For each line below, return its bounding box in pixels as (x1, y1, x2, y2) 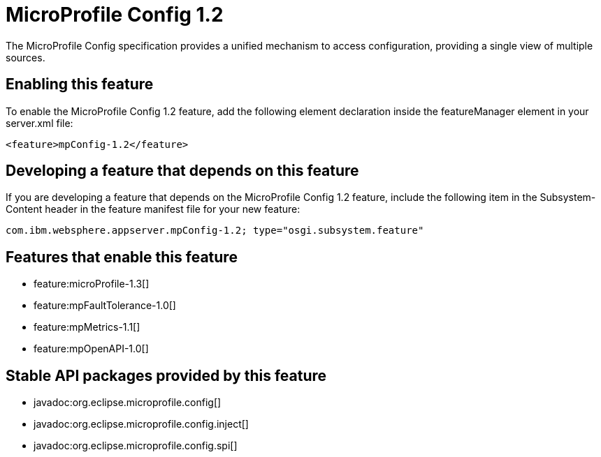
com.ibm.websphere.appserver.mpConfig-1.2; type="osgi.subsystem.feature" (6, 225, 424, 237)
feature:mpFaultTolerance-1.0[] (34, 299, 176, 312)
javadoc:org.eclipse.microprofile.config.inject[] (34, 418, 249, 430)
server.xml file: (6, 117, 73, 129)
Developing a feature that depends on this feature (6, 162, 359, 180)
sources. (6, 51, 45, 63)
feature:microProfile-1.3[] (34, 278, 150, 290)
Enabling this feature (6, 75, 154, 93)
